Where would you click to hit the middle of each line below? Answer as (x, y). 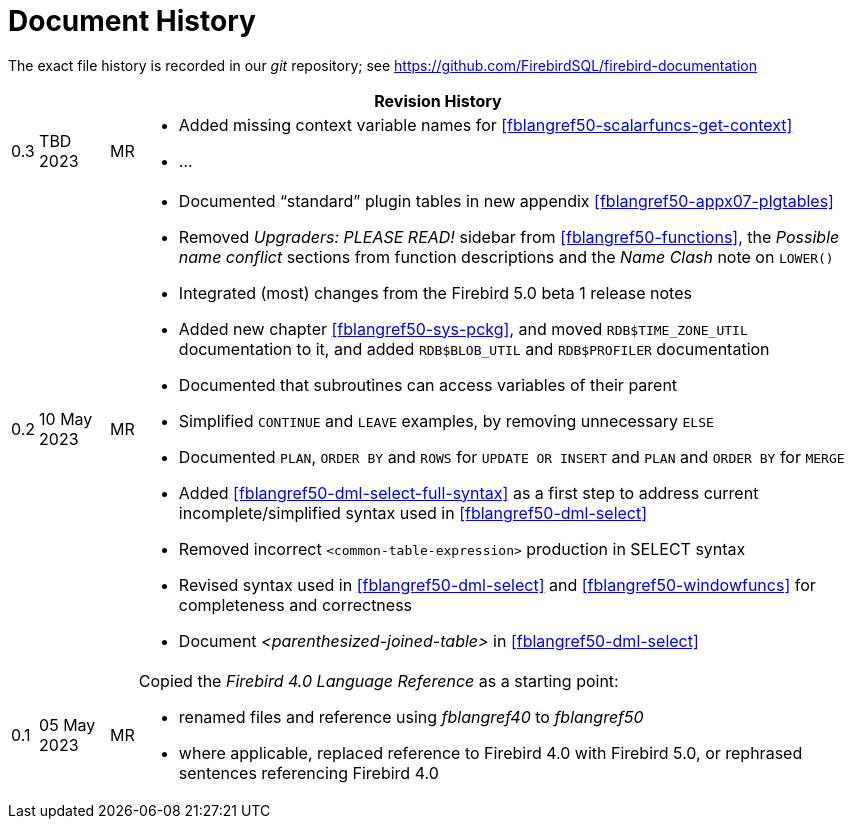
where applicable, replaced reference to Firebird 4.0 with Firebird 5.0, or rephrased (490, 752)
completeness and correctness (295, 604)
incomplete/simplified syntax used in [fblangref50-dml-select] (413, 512)
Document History (132, 21)
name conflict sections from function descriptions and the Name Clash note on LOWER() (506, 256)
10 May (66, 418)
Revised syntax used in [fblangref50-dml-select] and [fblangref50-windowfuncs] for (497, 584)
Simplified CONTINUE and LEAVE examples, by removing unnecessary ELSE (446, 420)
